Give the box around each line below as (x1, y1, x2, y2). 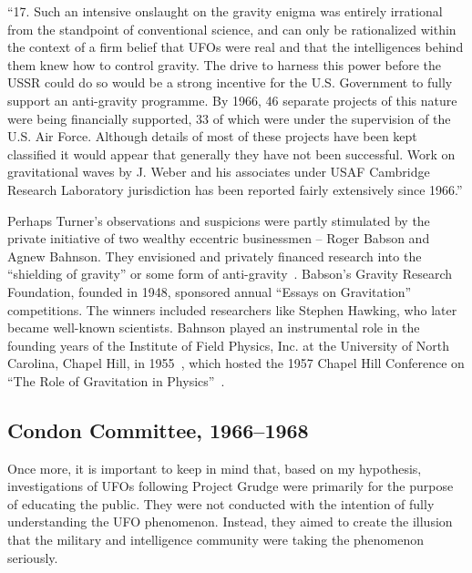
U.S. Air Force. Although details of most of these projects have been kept (7, 127, 417, 146)
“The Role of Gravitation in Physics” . (7, 371, 225, 390)
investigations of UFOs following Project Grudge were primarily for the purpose (7, 476, 454, 496)
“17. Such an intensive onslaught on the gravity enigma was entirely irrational (7, 2, 443, 20)
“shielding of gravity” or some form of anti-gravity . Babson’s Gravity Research (7, 264, 452, 283)
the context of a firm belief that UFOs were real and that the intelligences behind (7, 37, 464, 56)
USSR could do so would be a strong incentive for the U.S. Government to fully (7, 73, 453, 92)
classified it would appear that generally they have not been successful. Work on (7, 144, 456, 163)
